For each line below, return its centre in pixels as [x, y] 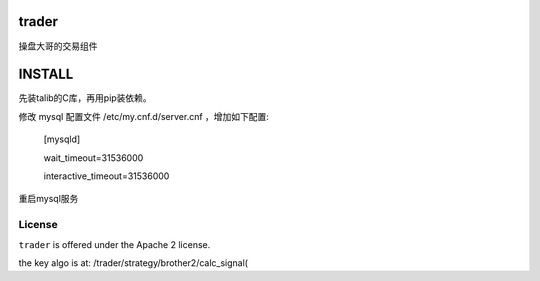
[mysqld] [62, 139]
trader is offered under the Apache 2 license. [114, 244]
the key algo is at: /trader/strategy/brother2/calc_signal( [133, 262]
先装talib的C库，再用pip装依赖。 [85, 98]
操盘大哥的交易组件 [58, 46]
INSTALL [46, 74]
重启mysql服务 [48, 199]
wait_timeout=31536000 [93, 157]
